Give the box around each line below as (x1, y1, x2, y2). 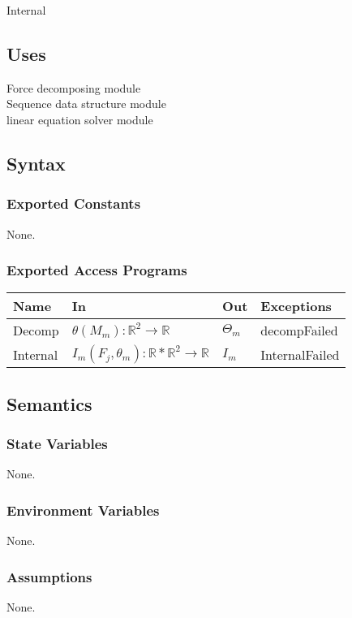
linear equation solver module (6, 110, 153, 127)
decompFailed (260, 321, 338, 340)
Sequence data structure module (6, 95, 166, 112)
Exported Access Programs (6, 260, 187, 280)
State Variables (6, 434, 108, 454)
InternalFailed (260, 344, 340, 364)
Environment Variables (6, 499, 160, 520)
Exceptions (260, 296, 332, 316)
